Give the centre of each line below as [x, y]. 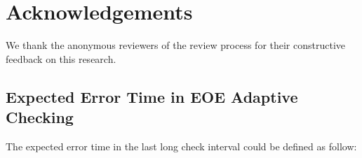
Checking [40, 117]
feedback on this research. [61, 58]
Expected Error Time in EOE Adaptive [152, 96]
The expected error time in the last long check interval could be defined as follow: [181, 146]
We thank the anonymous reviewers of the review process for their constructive [176, 45]
